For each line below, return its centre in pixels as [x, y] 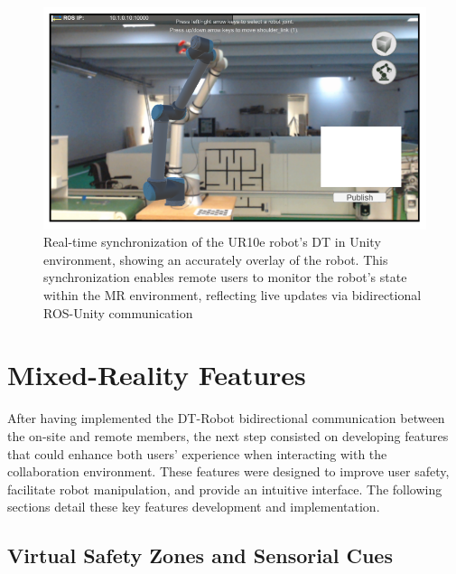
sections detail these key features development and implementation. [194, 507]
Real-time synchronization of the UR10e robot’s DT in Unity [212, 242]
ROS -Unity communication [118, 312]
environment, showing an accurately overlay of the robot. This [216, 259]
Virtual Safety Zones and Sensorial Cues [200, 555]
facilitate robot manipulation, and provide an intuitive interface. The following [225, 489]
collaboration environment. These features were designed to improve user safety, [228, 471]
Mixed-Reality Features [157, 375]
